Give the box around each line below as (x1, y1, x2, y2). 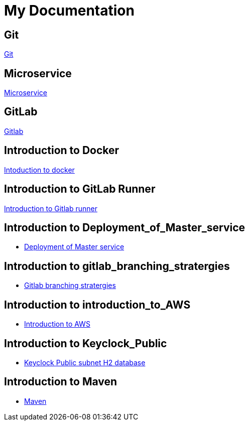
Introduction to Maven (4, 375, 117, 388)
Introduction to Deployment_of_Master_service (4, 221, 245, 234)
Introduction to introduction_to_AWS (4, 298, 191, 311)
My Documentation (4, 2, 135, 19)
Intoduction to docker (4, 165, 75, 174)
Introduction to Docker (4, 144, 119, 157)
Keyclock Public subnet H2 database (24, 358, 146, 367)
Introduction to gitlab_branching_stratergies (4, 259, 230, 272)
